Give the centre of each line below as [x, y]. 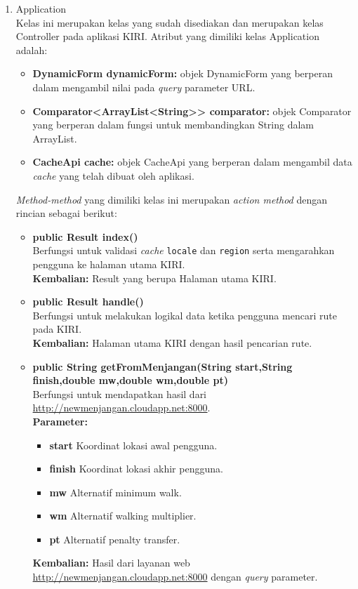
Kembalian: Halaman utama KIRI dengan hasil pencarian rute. [172, 342]
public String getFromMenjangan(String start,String [163, 366]
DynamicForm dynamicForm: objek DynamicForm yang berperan [183, 73]
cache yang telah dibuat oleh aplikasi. [113, 175]
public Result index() [85, 236]
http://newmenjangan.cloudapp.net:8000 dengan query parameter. [175, 577]
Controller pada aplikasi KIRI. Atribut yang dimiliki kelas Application [167, 36]
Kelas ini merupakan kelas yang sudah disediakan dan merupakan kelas [170, 22]
